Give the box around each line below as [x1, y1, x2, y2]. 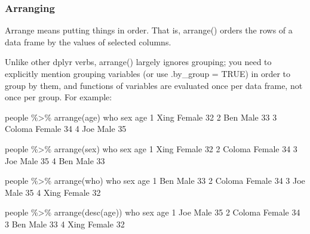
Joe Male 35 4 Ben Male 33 [5, 154, 105, 167]
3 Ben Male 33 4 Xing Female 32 [5, 217, 125, 230]
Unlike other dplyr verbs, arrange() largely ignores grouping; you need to [5, 56, 272, 68]
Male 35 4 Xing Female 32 [5, 186, 101, 198]
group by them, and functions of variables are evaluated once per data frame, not [5, 79, 303, 91]
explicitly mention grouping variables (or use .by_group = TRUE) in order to [5, 67, 290, 79]
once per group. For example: [5, 91, 112, 103]
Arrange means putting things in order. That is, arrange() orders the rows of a [5, 24, 293, 36]
